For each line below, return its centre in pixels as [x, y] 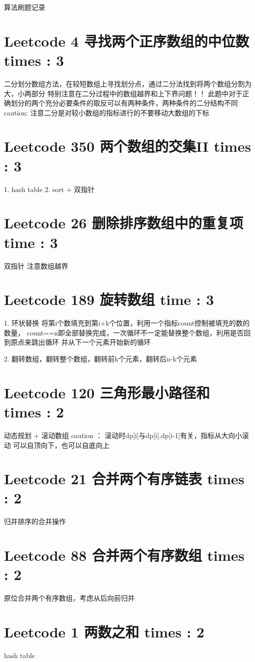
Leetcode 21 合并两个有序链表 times [124, 479]
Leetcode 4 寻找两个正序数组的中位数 [127, 41]
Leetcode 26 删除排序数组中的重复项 [124, 223]
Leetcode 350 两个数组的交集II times [127, 146]
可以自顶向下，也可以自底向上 [61, 445]
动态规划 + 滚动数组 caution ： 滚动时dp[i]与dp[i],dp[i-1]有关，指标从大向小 [123, 435]
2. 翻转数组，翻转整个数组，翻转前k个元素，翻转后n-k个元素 [100, 359]
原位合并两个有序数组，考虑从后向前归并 [69, 598]
